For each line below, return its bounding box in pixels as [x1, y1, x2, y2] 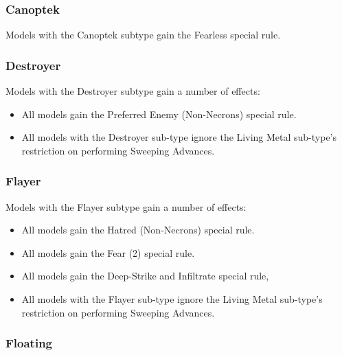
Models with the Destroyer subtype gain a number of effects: [5, 84, 260, 98]
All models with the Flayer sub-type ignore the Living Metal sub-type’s [21, 292, 323, 306]
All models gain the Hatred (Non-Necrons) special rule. [21, 222, 255, 237]
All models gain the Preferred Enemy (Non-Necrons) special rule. [21, 106, 297, 121]
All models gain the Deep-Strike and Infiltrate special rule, [21, 268, 269, 283]
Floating [5, 334, 53, 352]
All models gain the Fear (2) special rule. [21, 245, 195, 260]
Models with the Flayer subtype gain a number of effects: [5, 199, 247, 214]
